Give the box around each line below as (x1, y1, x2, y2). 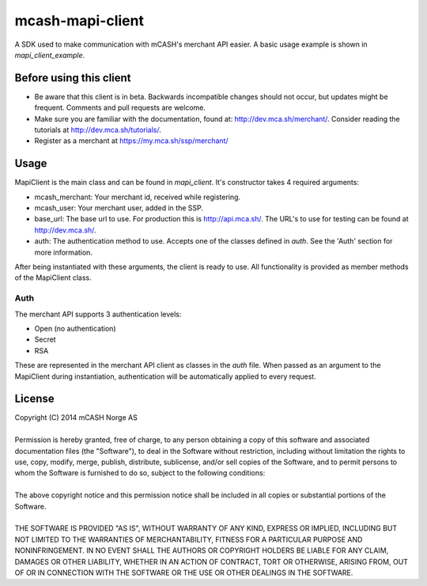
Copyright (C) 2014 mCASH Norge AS (14, 413, 138, 422)
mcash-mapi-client (14, 12, 144, 29)
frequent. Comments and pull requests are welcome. (34, 103, 206, 112)
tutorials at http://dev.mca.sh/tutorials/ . (34, 125, 162, 134)
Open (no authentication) (34, 323, 116, 333)
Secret (34, 335, 56, 344)
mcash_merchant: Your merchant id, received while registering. (34, 192, 241, 202)
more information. (34, 248, 93, 257)
